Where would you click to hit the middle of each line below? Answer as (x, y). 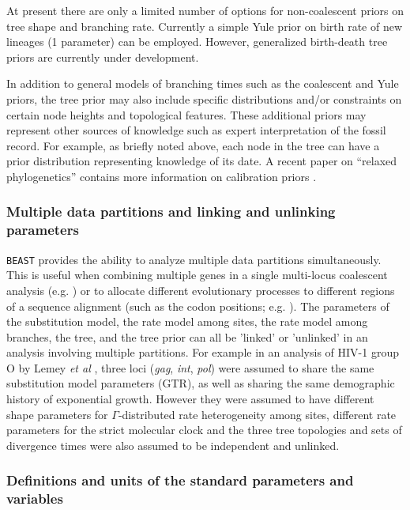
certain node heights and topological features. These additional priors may (186, 114)
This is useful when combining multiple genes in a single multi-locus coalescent (197, 275)
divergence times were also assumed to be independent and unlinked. (173, 445)
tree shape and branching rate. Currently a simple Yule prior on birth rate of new (205, 26)
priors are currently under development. (103, 57)
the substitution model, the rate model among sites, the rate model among (187, 321)
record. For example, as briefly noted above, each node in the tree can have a (193, 145)
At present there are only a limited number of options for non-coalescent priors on (205, 10)
